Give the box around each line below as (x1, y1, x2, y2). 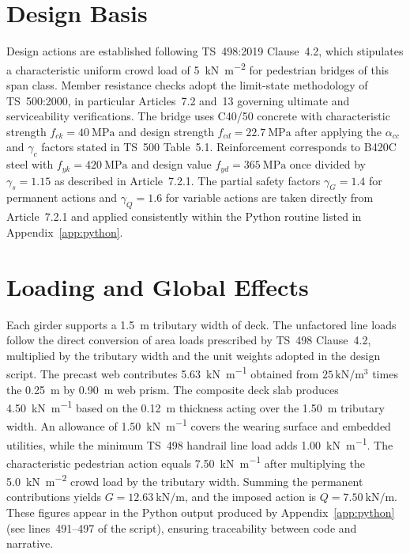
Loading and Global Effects (6, 270, 309, 302)
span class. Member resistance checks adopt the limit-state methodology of (6, 76, 368, 93)
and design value (131, 156, 212, 173)
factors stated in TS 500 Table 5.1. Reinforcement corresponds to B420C (41, 138, 397, 155)
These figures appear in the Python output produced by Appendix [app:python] (6, 503, 395, 520)
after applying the (295, 123, 382, 139)
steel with (6, 156, 54, 173)
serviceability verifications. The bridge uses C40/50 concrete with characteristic (6, 108, 390, 124)
